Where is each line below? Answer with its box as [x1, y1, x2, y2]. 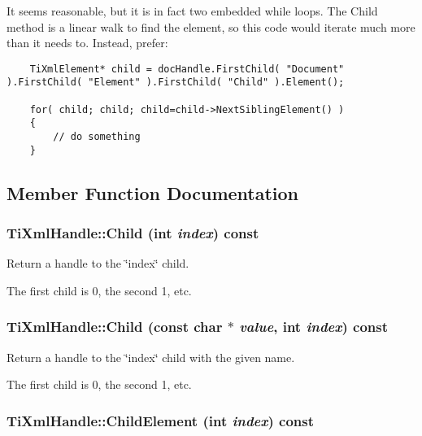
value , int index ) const [239, 316, 388, 337]
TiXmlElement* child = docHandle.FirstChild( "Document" [29, 63, 345, 75]
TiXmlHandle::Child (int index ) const [7, 223, 259, 243]
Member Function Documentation [7, 180, 299, 205]
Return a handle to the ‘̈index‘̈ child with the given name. [7, 348, 295, 365]
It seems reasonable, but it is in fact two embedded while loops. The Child [7, 2, 378, 19]
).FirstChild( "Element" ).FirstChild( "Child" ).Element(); [7, 76, 345, 89]
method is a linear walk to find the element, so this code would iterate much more [7, 18, 415, 35]
